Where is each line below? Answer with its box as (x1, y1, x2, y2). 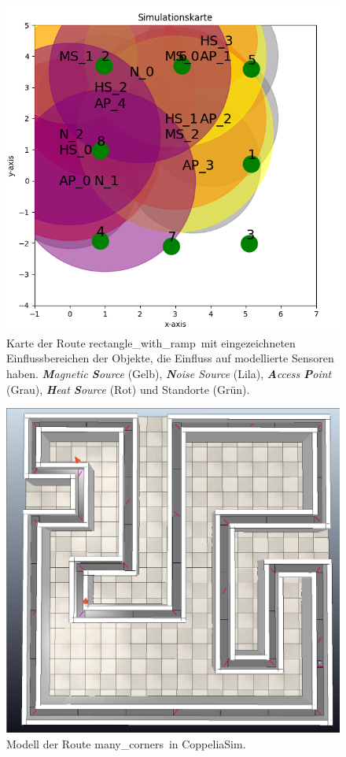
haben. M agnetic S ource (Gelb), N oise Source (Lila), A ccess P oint (6, 365, 332, 381)
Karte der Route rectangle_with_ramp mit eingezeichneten (6, 334, 296, 351)
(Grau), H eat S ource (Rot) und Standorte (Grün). (6, 380, 250, 397)
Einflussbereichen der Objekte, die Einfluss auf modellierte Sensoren (6, 350, 334, 366)
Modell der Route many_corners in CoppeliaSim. (6, 735, 246, 751)
